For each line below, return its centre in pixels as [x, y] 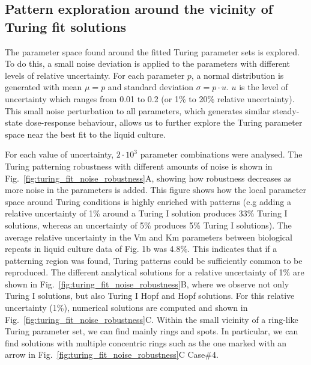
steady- [286, 110]
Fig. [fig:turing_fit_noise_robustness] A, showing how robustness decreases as [148, 178]
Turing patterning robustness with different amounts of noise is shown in [139, 166]
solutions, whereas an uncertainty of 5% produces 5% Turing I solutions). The [148, 225]
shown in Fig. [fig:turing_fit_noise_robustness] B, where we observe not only [147, 284]
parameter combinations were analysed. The [221, 154]
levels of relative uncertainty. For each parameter [95, 75]
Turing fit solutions [66, 26]
